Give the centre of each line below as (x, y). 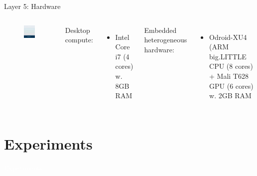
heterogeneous (166, 40)
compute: (79, 40)
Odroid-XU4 (228, 37)
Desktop (77, 30)
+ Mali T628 (229, 76)
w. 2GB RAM (230, 95)
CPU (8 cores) (231, 66)
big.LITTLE (228, 56)
